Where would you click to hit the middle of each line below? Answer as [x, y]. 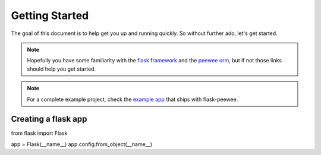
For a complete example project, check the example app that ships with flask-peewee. [133, 99]
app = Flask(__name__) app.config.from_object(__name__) [82, 144]
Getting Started [50, 15]
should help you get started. [62, 69]
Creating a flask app [49, 119]
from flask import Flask [39, 133]
